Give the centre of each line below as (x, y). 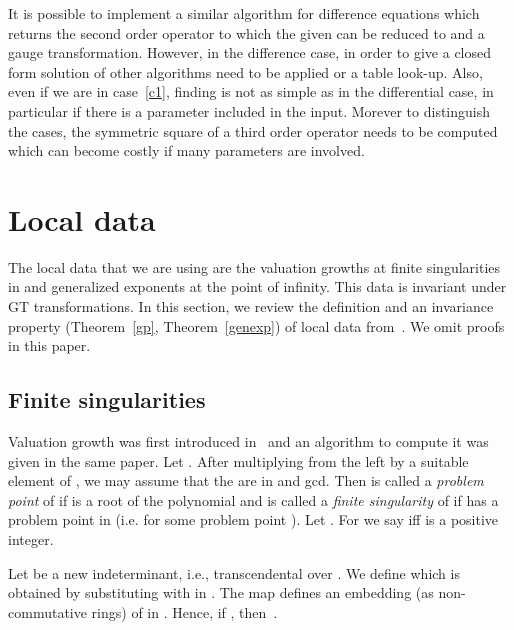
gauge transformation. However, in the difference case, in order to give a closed (250, 52)
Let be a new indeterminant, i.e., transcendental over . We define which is (234, 572)
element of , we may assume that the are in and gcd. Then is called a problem (246, 480)
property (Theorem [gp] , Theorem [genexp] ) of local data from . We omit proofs (256, 325)
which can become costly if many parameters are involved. (186, 150)
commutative (47, 611)
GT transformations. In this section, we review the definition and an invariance (251, 306)
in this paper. (49, 345)
